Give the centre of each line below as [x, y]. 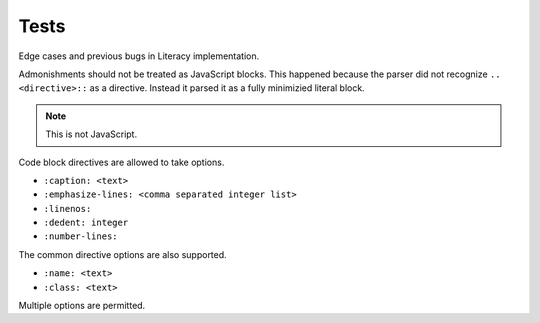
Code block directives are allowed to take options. [121, 162]
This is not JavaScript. [91, 134]
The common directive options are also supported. [122, 254]
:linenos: [67, 208]
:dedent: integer [86, 223]
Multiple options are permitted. [82, 306]
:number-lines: [81, 236]
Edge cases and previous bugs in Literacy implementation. [139, 56]
